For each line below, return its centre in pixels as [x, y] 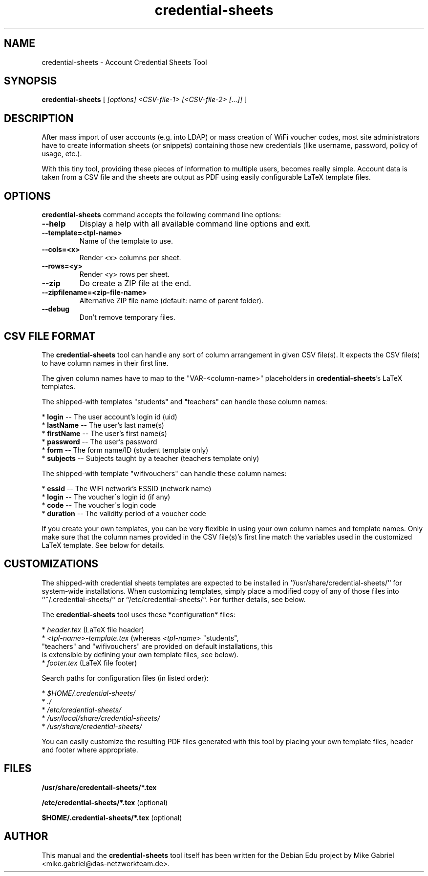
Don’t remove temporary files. [127, 317]
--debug [56, 309]
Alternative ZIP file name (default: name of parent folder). [171, 301]
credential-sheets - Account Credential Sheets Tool [124, 62]
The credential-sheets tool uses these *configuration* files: [139, 614]
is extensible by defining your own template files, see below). [140, 654]
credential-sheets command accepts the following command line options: [161, 215]
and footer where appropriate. [90, 750]
